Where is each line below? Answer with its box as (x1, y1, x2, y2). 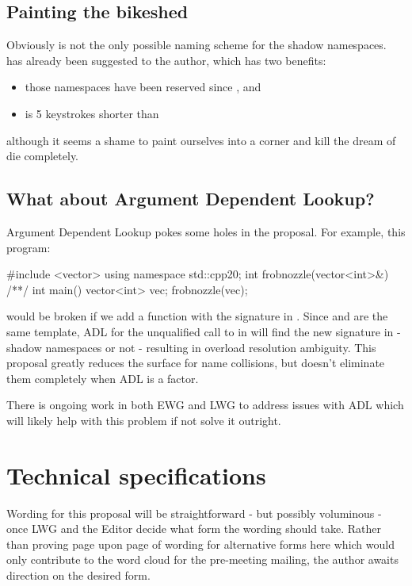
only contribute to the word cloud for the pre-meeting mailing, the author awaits (6, 551, 399, 568)
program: (6, 239, 51, 255)
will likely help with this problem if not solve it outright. (6, 412, 281, 428)
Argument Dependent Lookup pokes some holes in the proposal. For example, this (6, 223, 406, 239)
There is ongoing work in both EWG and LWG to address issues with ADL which (6, 396, 404, 413)
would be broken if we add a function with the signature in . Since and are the (6, 308, 388, 324)
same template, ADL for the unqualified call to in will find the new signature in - (6, 323, 401, 339)
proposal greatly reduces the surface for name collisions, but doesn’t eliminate (6, 354, 385, 371)
